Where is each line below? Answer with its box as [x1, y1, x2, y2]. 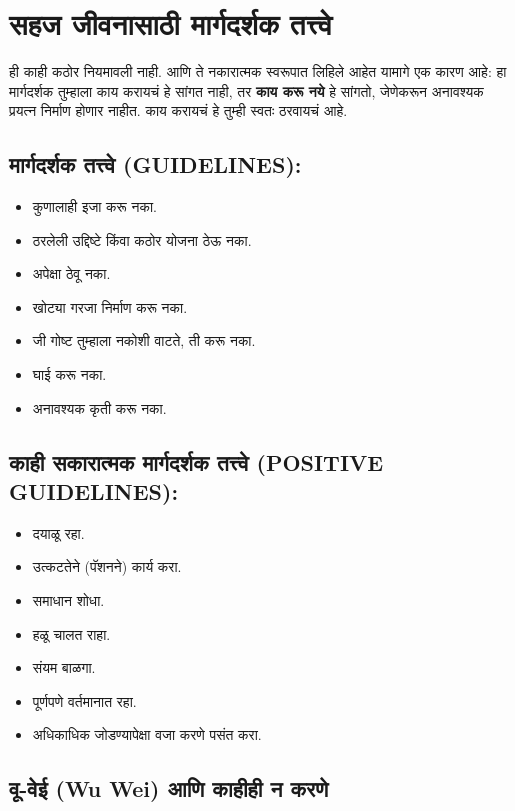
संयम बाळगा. [32, 657, 96, 678]
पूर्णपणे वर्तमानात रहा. [32, 690, 137, 711]
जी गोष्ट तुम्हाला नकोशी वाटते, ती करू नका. [32, 330, 256, 351]
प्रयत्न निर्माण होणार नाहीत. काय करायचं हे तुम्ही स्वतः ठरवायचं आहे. [9, 100, 348, 121]
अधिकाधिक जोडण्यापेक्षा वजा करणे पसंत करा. [32, 724, 262, 745]
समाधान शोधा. [32, 590, 105, 611]
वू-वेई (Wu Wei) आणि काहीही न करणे [9, 773, 329, 804]
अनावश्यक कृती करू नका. [32, 397, 167, 418]
